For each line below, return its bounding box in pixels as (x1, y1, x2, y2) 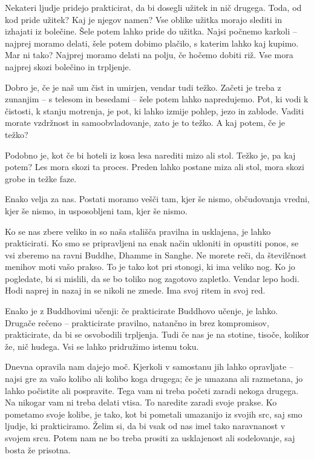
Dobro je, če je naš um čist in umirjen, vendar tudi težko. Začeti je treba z (5, 80, 281, 93)
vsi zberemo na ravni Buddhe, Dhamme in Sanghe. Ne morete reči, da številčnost (5, 248, 307, 261)
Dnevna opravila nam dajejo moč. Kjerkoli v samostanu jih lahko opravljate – (5, 360, 293, 373)
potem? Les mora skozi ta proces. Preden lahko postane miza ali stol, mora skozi (5, 160, 304, 173)
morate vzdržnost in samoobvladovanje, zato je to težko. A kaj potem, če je (5, 116, 285, 129)
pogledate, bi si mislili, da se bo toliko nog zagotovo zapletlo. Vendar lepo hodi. (5, 272, 299, 284)
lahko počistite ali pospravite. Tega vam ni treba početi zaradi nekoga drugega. (5, 384, 299, 396)
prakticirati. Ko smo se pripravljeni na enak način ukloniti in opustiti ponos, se (5, 237, 299, 249)
